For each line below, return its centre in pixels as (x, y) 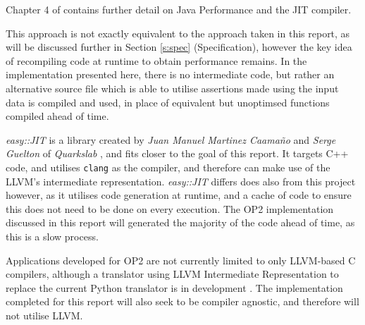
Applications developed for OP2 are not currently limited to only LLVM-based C (181, 260)
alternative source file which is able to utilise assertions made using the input (172, 88)
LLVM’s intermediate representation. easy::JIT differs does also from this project (181, 181)
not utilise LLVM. (44, 315)
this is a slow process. (52, 236)
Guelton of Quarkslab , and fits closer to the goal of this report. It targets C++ (177, 153)
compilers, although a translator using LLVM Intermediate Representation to (172, 274)
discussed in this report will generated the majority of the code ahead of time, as (180, 222)
